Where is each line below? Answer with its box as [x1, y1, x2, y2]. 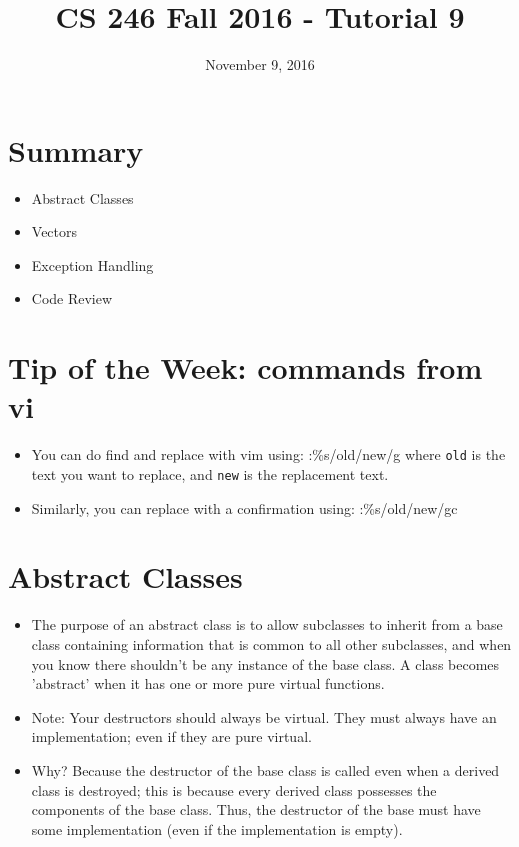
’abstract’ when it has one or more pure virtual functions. [31, 673, 385, 694]
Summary [8, 129, 144, 170]
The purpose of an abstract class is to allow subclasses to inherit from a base [31, 614, 503, 635]
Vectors [31, 221, 78, 242]
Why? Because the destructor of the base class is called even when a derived [31, 759, 500, 780]
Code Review [31, 288, 113, 309]
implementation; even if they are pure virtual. [31, 726, 312, 747]
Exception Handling [31, 254, 154, 275]
